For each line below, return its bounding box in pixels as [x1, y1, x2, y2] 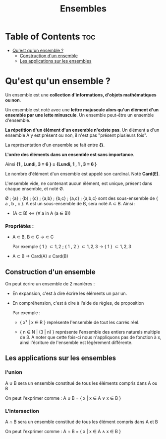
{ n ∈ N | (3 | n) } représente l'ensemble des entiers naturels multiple [19, 329, 160, 335]
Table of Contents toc [5, 31, 96, 42]
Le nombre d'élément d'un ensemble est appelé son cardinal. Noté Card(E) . [5, 171, 160, 176]
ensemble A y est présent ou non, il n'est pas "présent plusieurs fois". [5, 132, 148, 138]
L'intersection [5, 407, 40, 414]
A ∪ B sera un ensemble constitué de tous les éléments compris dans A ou [5, 380, 158, 386]
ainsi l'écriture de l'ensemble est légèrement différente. [19, 339, 133, 346]
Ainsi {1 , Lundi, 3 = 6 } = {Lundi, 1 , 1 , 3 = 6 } [5, 161, 97, 167]
